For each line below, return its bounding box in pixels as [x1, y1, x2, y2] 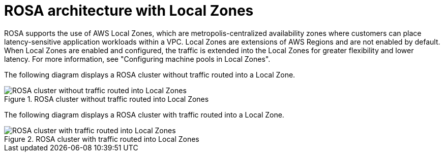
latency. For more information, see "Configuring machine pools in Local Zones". [4, 54, 271, 63]
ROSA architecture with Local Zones [4, 2, 254, 19]
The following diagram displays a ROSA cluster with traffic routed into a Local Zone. [4, 110, 284, 119]
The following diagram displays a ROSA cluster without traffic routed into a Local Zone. [4, 70, 295, 79]
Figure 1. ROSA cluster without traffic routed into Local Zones [4, 94, 209, 103]
